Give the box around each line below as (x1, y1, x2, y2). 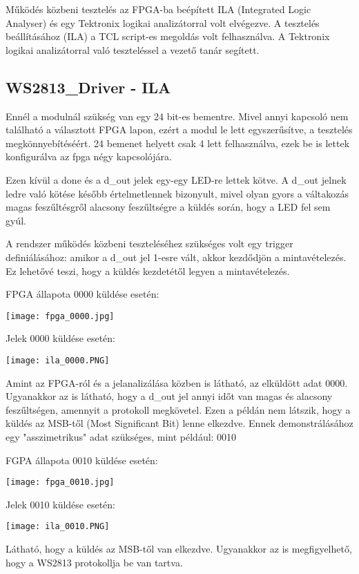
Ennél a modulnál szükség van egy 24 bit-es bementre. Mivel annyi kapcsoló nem (6, 108, 349, 123)
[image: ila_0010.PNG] (6, 522, 110, 532)
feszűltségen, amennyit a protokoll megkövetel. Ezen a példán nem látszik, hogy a (6, 402, 351, 417)
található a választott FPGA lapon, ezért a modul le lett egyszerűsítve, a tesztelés (6, 122, 353, 137)
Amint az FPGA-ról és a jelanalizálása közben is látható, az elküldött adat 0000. (6, 375, 348, 390)
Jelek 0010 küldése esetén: (6, 497, 115, 511)
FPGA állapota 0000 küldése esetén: (6, 287, 159, 301)
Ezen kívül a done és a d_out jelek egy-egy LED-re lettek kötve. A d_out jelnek (6, 172, 347, 186)
